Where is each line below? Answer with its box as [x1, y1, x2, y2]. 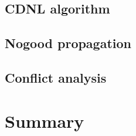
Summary [5, 108, 84, 132]
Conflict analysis [5, 68, 107, 86]
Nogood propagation [5, 34, 132, 52]
